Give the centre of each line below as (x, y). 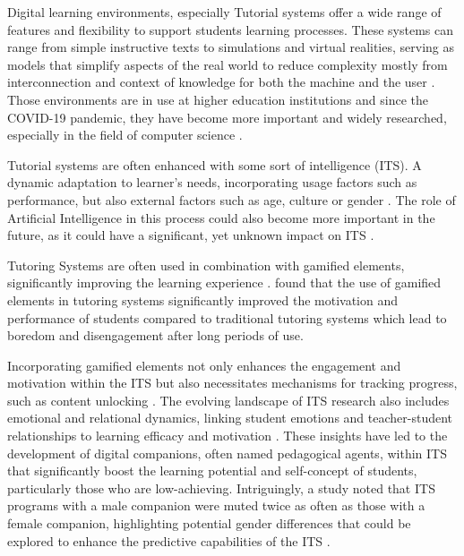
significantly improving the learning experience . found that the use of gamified (224, 282)
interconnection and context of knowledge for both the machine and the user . (221, 82)
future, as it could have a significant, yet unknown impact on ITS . (191, 235)
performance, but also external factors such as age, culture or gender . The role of (232, 199)
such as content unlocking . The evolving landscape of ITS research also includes (228, 400)
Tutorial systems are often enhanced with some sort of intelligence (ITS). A (215, 164)
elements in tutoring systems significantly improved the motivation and (203, 299)
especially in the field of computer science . (125, 135)
